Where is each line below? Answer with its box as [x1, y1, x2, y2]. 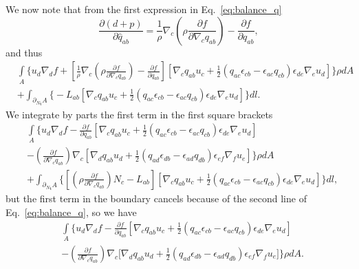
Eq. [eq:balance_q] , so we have [6, 205, 137, 219]
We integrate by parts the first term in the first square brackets [6, 107, 273, 121]
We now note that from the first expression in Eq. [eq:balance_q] [6, 2, 282, 16]
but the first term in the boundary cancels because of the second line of [6, 191, 307, 206]
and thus [6, 45, 43, 59]
